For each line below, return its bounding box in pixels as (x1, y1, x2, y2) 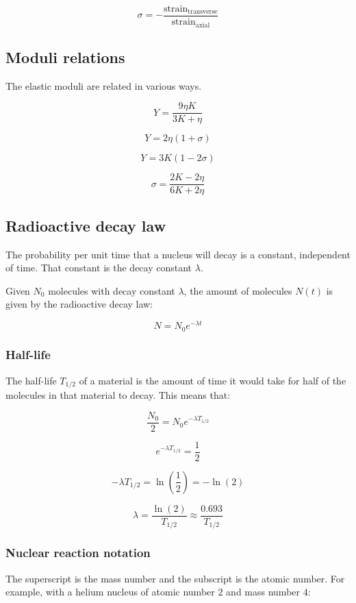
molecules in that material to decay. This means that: (5, 388, 231, 402)
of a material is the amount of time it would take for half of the (79, 373, 346, 387)
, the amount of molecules (183, 283, 292, 297)
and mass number (226, 584, 301, 599)
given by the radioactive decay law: (5, 297, 153, 311)
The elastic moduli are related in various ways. (5, 78, 202, 93)
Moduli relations (5, 46, 125, 67)
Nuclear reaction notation (5, 544, 151, 561)
